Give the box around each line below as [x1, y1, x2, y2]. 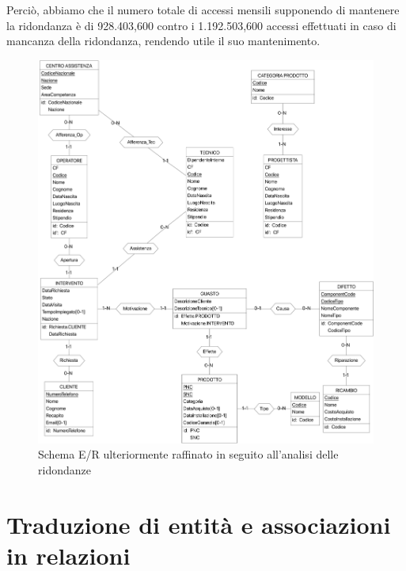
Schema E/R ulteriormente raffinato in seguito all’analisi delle [38, 446, 339, 463]
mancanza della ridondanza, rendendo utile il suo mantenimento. [6, 32, 321, 49]
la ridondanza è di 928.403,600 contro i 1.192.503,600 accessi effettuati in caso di [6, 17, 397, 33]
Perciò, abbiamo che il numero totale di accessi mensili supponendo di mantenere [6, 2, 400, 17]
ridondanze [38, 461, 91, 478]
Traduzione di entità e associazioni [6, 508, 391, 540]
